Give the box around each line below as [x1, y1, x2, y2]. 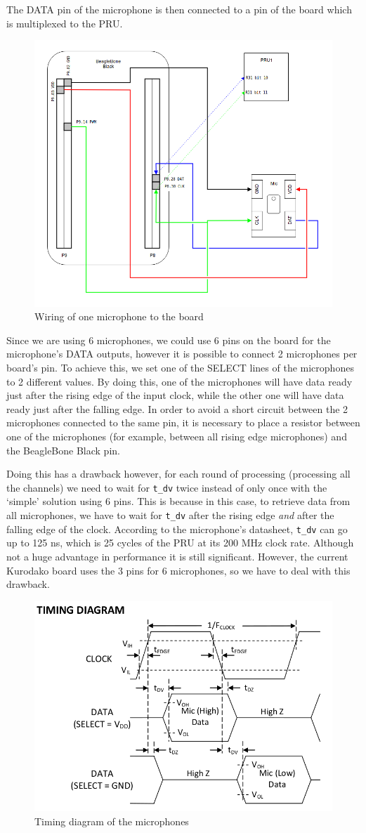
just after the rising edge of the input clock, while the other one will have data [6, 388, 344, 402]
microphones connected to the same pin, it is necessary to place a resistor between [6, 415, 360, 430]
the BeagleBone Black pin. [6, 442, 120, 457]
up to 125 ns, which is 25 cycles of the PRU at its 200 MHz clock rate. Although [6, 535, 354, 550]
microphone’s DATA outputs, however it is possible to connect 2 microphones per [6, 346, 358, 361]
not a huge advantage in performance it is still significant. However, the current [6, 549, 348, 563]
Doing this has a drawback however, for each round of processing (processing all [6, 466, 351, 481]
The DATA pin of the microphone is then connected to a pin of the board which [6, 2, 352, 16]
